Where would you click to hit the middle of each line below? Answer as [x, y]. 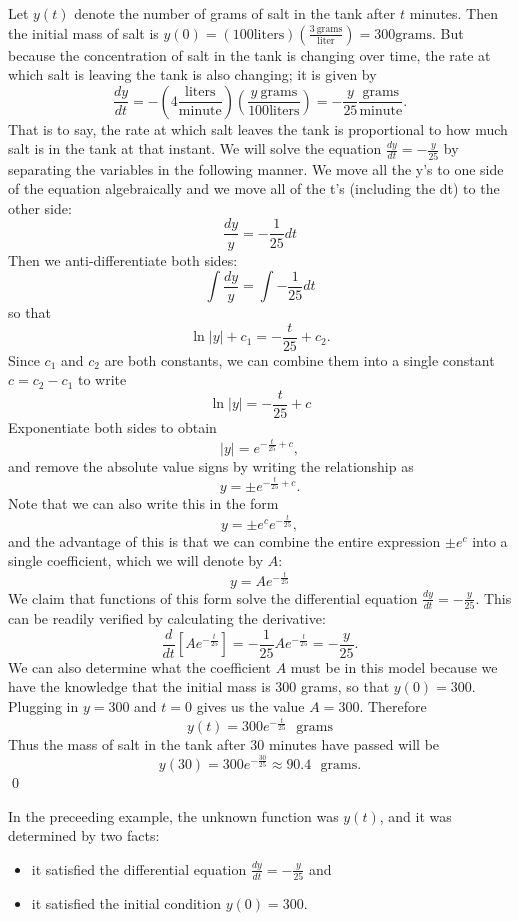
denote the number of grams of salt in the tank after [235, 13]
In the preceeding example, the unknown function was [173, 815]
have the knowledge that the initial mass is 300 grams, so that [199, 686]
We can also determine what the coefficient [139, 666]
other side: [40, 207]
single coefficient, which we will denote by [136, 560]
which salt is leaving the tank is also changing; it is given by [192, 74]
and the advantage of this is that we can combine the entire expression [224, 540]
